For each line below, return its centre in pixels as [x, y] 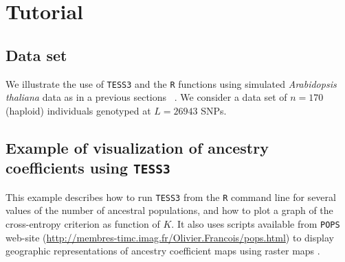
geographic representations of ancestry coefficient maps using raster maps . [163, 251]
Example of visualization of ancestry [137, 147]
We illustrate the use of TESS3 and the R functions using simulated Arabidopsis [171, 83]
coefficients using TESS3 [88, 168]
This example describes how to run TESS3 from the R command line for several [171, 196]
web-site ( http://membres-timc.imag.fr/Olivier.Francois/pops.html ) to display [170, 237]
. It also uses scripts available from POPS [256, 223]
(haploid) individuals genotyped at [78, 110]
